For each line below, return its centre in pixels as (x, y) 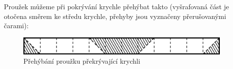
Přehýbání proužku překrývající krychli (82, 61)
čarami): (16, 26)
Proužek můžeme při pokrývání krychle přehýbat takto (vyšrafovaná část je (116, 6)
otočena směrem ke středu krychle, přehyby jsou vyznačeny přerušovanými (115, 16)
